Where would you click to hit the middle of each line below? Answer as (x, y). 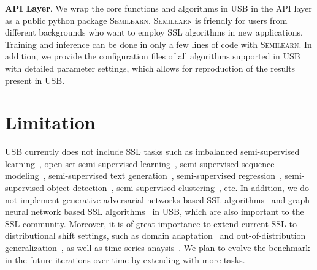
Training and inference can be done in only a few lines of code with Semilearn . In (158, 44)
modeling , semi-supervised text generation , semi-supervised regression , (143, 175)
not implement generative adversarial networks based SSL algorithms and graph (157, 199)
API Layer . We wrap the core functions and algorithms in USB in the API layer (158, 8)
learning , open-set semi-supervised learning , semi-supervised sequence (140, 163)
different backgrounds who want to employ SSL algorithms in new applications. (154, 32)
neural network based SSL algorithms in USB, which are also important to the (155, 212)
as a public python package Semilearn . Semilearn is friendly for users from (146, 20)
